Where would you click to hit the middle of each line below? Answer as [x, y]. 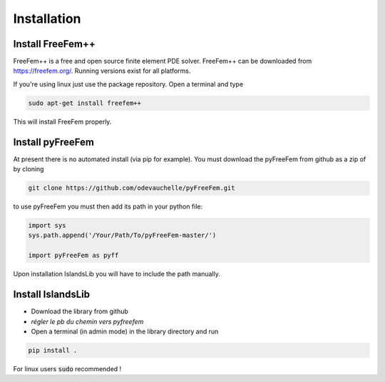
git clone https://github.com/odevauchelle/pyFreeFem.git [132, 188]
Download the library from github [79, 311]
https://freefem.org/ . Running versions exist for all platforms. [102, 71]
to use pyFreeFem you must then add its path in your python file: [108, 206]
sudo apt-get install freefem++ [85, 103]
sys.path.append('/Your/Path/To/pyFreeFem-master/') [122, 235]
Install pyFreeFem [53, 142]
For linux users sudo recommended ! [67, 368]
